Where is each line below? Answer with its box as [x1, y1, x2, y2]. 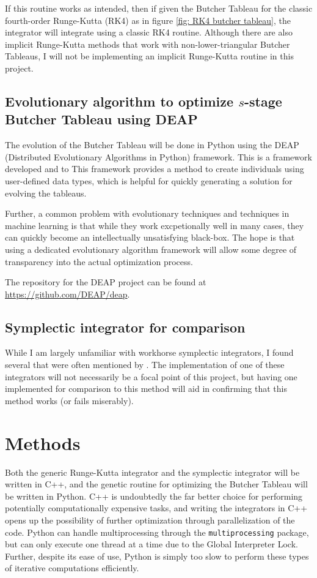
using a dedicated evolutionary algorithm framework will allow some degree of [5, 242, 297, 255]
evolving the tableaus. [5, 186, 87, 199]
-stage [244, 91, 282, 110]
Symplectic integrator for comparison [5, 317, 246, 336]
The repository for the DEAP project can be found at [5, 276, 206, 288]
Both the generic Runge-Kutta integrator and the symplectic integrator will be [5, 465, 300, 478]
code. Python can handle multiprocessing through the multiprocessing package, [5, 525, 309, 538]
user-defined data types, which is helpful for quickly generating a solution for [5, 174, 293, 187]
